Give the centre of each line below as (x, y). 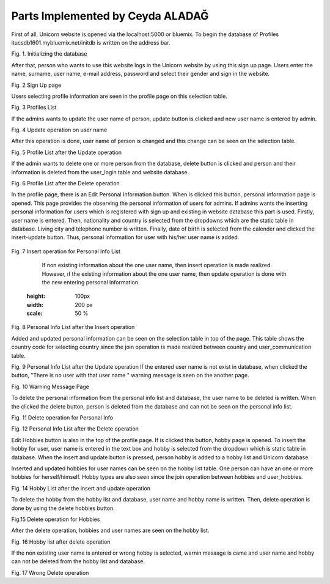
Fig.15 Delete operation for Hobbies (56, 519)
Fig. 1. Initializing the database (49, 54)
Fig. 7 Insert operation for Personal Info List (66, 251)
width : (35, 305)
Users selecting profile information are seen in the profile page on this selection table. (119, 96)
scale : (35, 313)
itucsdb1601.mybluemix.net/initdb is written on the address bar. (91, 42)
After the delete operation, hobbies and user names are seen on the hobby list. (110, 530)
